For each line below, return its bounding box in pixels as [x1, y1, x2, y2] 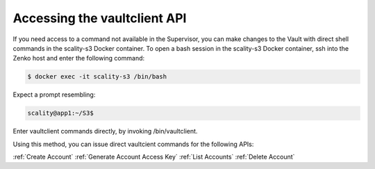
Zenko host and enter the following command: [12, 54, 145, 63]
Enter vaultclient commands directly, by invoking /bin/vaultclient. [12, 127, 198, 136]
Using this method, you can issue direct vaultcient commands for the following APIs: [12, 140, 254, 148]
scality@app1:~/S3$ [27, 109, 94, 118]
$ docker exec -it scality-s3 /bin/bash [27, 73, 167, 81]
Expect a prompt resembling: [12, 90, 96, 99]
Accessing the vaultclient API [12, 10, 187, 26]
